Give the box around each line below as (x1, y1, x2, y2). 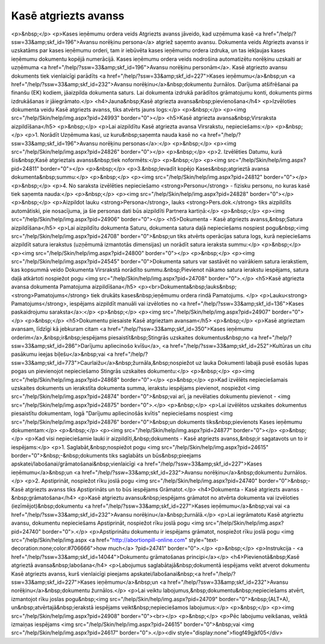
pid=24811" (11, 165, 39, 172)
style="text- (188, 536, 219, 543)
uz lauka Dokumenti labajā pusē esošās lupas (196, 359, 309, 366)
